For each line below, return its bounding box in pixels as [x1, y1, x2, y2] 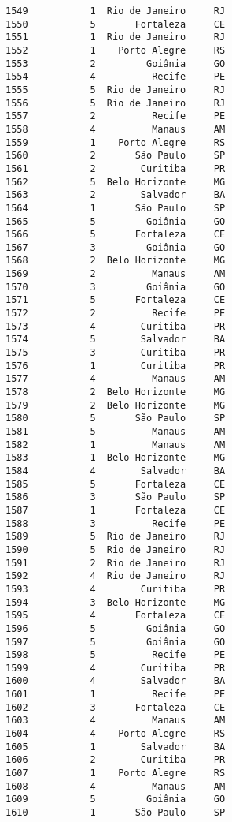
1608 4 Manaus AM [6, 780, 226, 792]
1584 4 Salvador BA [6, 465, 226, 476]
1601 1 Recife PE [6, 689, 226, 701]
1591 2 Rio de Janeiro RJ [6, 557, 226, 569]
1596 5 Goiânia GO [6, 622, 226, 634]
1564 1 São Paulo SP [6, 202, 226, 214]
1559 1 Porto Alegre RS [6, 136, 226, 148]
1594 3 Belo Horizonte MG [6, 596, 226, 608]
